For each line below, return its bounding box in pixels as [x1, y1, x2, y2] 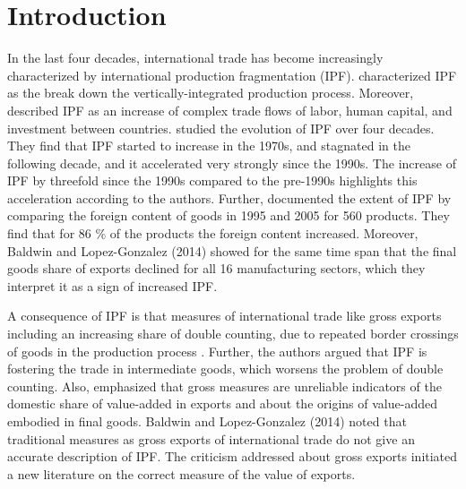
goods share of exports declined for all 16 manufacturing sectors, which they [7, 259, 426, 278]
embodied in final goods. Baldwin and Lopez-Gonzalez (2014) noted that [7, 412, 407, 430]
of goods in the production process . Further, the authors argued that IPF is [7, 341, 427, 360]
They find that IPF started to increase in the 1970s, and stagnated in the [7, 136, 410, 155]
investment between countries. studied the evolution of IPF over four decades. [7, 118, 435, 137]
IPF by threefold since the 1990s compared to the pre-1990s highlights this [7, 171, 418, 190]
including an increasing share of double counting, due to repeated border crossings [7, 324, 459, 343]
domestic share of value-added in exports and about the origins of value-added [7, 394, 437, 413]
